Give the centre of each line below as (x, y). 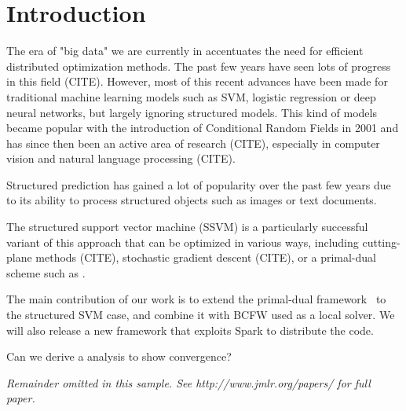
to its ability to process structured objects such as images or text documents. (192, 200)
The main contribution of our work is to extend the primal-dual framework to (196, 299)
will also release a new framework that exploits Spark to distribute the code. (190, 330)
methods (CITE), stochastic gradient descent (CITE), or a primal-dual (206, 257)
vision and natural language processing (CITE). (121, 158)
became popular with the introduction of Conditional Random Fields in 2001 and (203, 128)
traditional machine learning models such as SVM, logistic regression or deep (191, 96)
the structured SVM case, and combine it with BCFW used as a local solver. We (201, 315)
